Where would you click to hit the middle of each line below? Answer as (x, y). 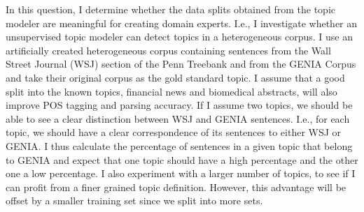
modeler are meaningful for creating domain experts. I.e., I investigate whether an (182, 23)
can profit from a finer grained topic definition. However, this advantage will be (176, 187)
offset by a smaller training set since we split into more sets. (134, 200)
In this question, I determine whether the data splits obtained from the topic (170, 9)
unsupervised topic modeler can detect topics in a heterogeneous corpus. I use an (180, 37)
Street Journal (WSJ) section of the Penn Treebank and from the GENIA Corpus (181, 64)
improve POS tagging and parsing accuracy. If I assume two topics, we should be (179, 105)
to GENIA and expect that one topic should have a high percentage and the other (182, 159)
